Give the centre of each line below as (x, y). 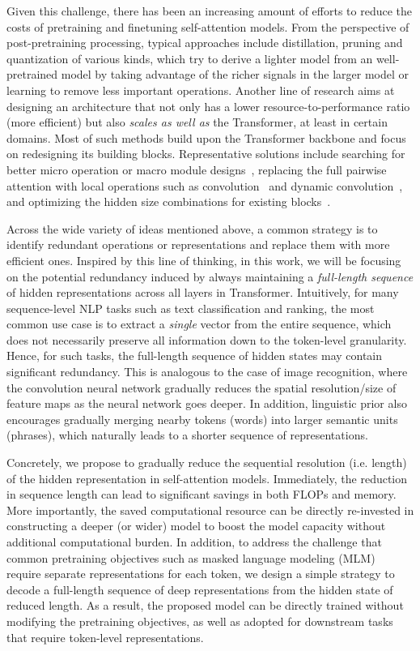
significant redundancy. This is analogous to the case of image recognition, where (207, 372)
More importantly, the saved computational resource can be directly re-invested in (210, 510)
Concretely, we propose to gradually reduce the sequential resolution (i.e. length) (207, 463)
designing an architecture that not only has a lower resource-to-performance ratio (208, 106)
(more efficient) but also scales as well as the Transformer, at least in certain (197, 122)
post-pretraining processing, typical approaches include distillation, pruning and (205, 43)
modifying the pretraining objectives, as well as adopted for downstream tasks (200, 621)
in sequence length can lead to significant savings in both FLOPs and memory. (202, 494)
